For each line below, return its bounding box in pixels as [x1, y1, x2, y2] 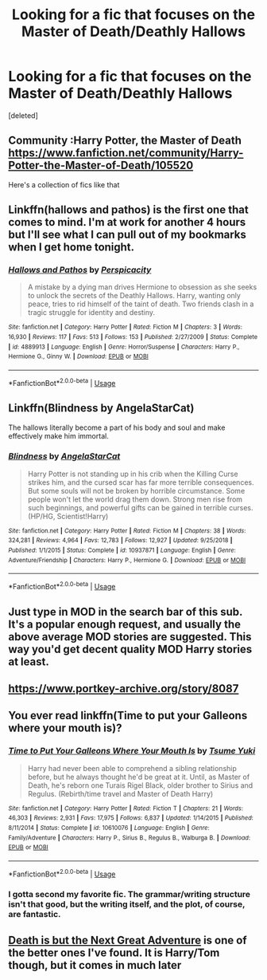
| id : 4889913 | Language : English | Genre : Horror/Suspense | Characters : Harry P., [8, 343, 240, 351]
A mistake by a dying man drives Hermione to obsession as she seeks [27, 282, 257, 292]
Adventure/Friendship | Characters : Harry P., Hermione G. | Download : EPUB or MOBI [8, 556, 246, 564]
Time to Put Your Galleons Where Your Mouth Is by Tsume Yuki [8, 746, 256, 757]
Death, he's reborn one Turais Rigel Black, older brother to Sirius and [27, 780, 253, 790]
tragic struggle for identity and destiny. [27, 308, 156, 317]
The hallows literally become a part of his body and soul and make [8, 423, 226, 432]
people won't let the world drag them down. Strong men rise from [27, 494, 243, 504]
